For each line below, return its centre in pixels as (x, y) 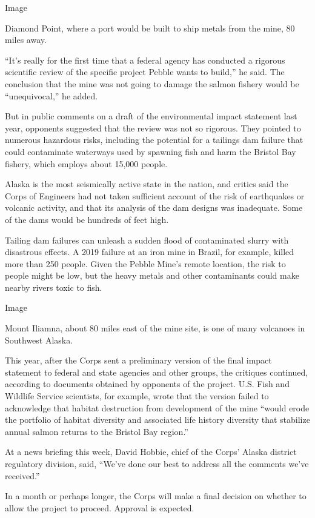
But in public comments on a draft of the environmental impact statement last (151, 116)
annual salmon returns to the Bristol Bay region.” (97, 431)
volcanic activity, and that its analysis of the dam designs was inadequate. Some (154, 208)
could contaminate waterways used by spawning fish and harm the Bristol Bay (151, 151)
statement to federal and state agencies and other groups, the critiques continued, (157, 372)
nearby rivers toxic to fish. (54, 287)
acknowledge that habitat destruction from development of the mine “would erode (157, 407)
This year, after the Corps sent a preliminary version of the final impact (138, 360)
